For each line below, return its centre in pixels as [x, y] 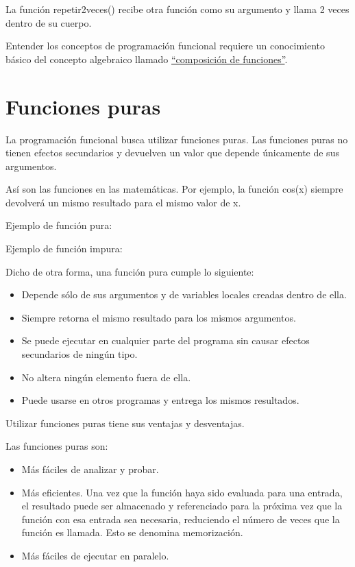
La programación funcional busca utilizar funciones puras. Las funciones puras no [177, 139]
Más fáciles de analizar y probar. [90, 469]
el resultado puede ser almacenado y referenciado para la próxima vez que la [182, 506]
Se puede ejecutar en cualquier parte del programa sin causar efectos [166, 340]
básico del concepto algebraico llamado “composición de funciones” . [147, 59]
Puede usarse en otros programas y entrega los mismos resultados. [160, 400]
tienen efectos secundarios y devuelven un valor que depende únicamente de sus [172, 153]
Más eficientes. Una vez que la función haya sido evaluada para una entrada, [182, 492]
